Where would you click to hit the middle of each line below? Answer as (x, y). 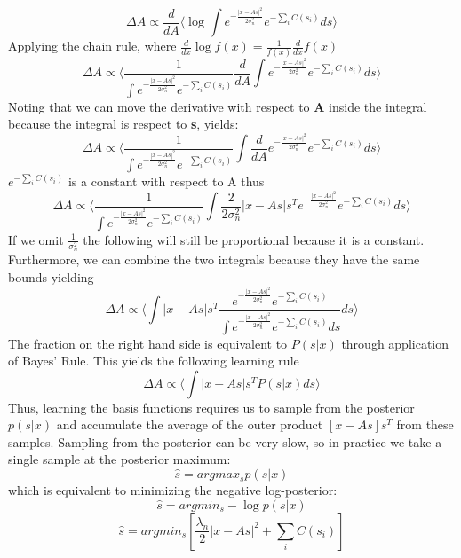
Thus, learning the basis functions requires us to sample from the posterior (211, 407)
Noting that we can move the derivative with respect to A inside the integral (218, 106)
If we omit (36, 239)
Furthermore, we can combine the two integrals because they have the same (214, 259)
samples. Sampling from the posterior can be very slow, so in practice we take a (225, 441)
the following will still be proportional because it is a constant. (254, 239)
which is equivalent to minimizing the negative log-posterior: (173, 490)
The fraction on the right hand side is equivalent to (148, 343)
